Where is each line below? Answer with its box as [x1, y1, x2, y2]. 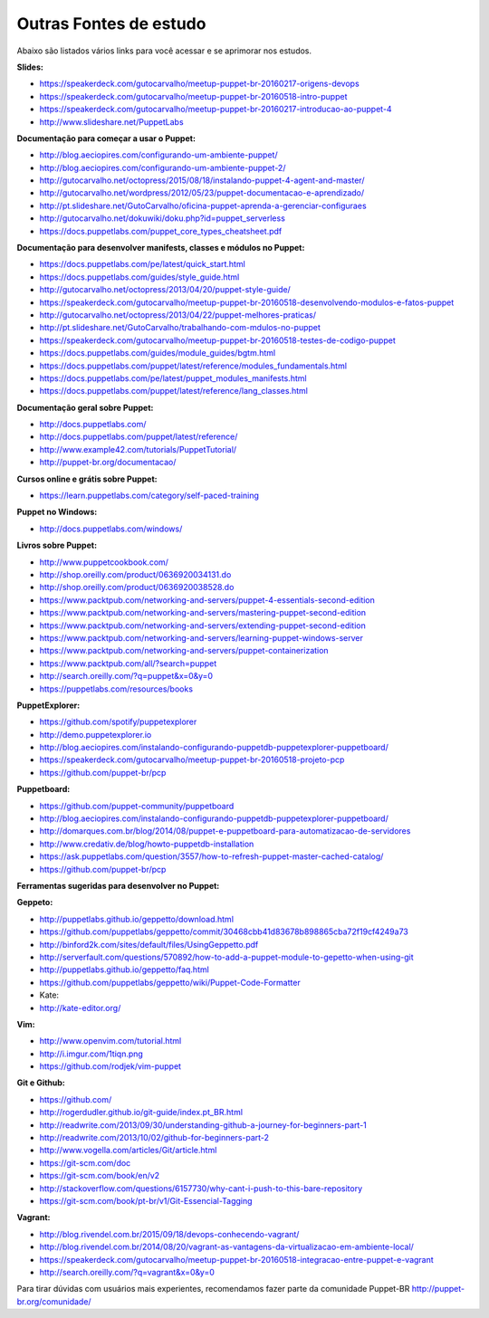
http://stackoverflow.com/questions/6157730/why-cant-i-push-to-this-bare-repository [39, 1182, 363, 1194]
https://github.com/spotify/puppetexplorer [39, 716, 197, 728]
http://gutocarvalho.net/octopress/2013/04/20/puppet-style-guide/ [39, 284, 292, 295]
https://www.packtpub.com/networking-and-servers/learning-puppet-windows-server [39, 632, 364, 643]
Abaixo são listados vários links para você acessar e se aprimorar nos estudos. [16, 45, 312, 56]
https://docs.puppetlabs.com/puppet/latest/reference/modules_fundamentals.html [39, 360, 348, 371]
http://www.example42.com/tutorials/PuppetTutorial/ [39, 444, 237, 454]
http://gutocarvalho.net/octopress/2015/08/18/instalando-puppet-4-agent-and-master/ [39, 175, 365, 186]
